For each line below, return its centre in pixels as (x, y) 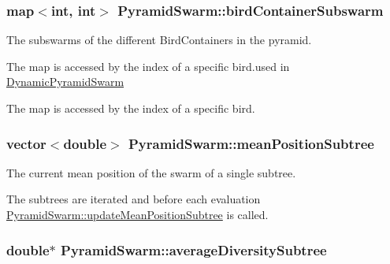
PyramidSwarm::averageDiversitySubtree (194, 249)
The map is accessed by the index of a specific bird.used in (148, 66)
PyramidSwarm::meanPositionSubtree (251, 143)
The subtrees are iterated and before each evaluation (134, 199)
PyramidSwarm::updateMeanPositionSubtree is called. (137, 214)
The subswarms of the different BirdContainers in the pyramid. (159, 40)
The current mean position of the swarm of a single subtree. (151, 172)
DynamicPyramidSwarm (65, 82)
